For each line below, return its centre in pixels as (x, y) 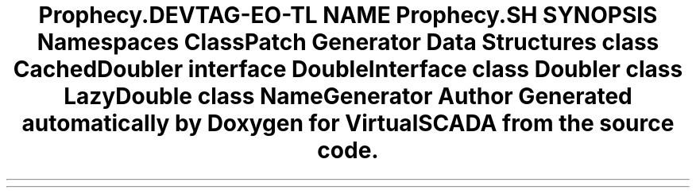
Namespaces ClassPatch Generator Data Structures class (348, 42)
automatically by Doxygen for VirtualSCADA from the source (348, 123)
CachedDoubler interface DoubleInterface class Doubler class (348, 69)
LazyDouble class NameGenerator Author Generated (348, 96)
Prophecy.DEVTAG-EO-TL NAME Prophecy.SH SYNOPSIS (348, 15)
